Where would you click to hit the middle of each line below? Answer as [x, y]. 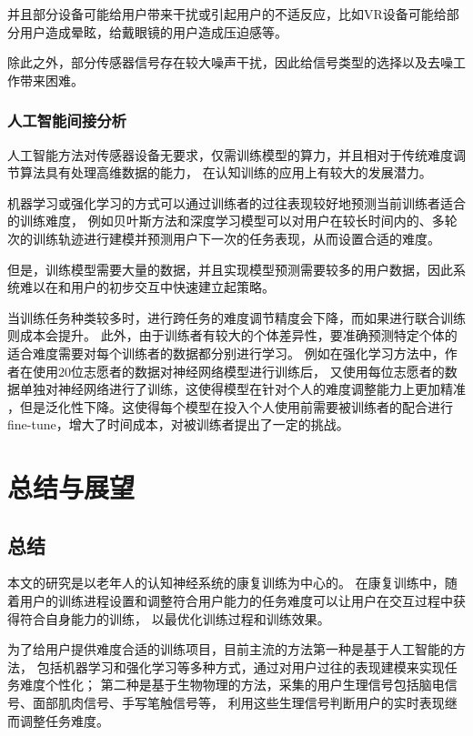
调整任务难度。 [64, 720]
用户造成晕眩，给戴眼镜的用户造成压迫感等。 [153, 31]
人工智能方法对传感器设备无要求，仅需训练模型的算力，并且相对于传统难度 [230, 154]
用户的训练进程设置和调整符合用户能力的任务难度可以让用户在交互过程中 [236, 601]
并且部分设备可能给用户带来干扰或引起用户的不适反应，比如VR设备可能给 [227, 14]
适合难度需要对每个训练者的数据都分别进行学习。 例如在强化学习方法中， [226, 353]
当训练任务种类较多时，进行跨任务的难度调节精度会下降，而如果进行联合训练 [236, 317]
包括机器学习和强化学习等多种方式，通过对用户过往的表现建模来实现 [241, 666]
